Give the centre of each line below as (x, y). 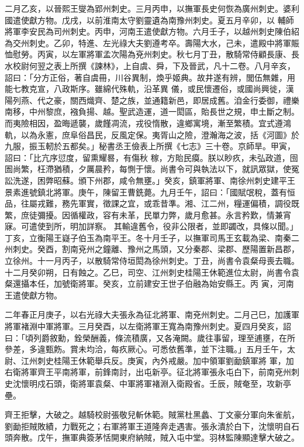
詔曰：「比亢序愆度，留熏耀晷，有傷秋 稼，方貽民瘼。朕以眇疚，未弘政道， (147, 157)
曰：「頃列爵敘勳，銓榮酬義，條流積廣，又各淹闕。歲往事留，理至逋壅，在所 (150, 337)
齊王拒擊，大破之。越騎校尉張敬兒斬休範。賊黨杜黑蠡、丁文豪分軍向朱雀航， (152, 415)
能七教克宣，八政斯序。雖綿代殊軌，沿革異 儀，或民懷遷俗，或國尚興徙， (145, 89)
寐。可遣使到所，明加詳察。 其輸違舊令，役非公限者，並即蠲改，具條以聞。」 (151, 226)
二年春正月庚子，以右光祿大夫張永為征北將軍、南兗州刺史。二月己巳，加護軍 (152, 314)
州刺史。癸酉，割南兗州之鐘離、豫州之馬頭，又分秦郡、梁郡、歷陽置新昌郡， (152, 249)
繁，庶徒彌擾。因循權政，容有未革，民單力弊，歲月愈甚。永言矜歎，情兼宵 (148, 214)
